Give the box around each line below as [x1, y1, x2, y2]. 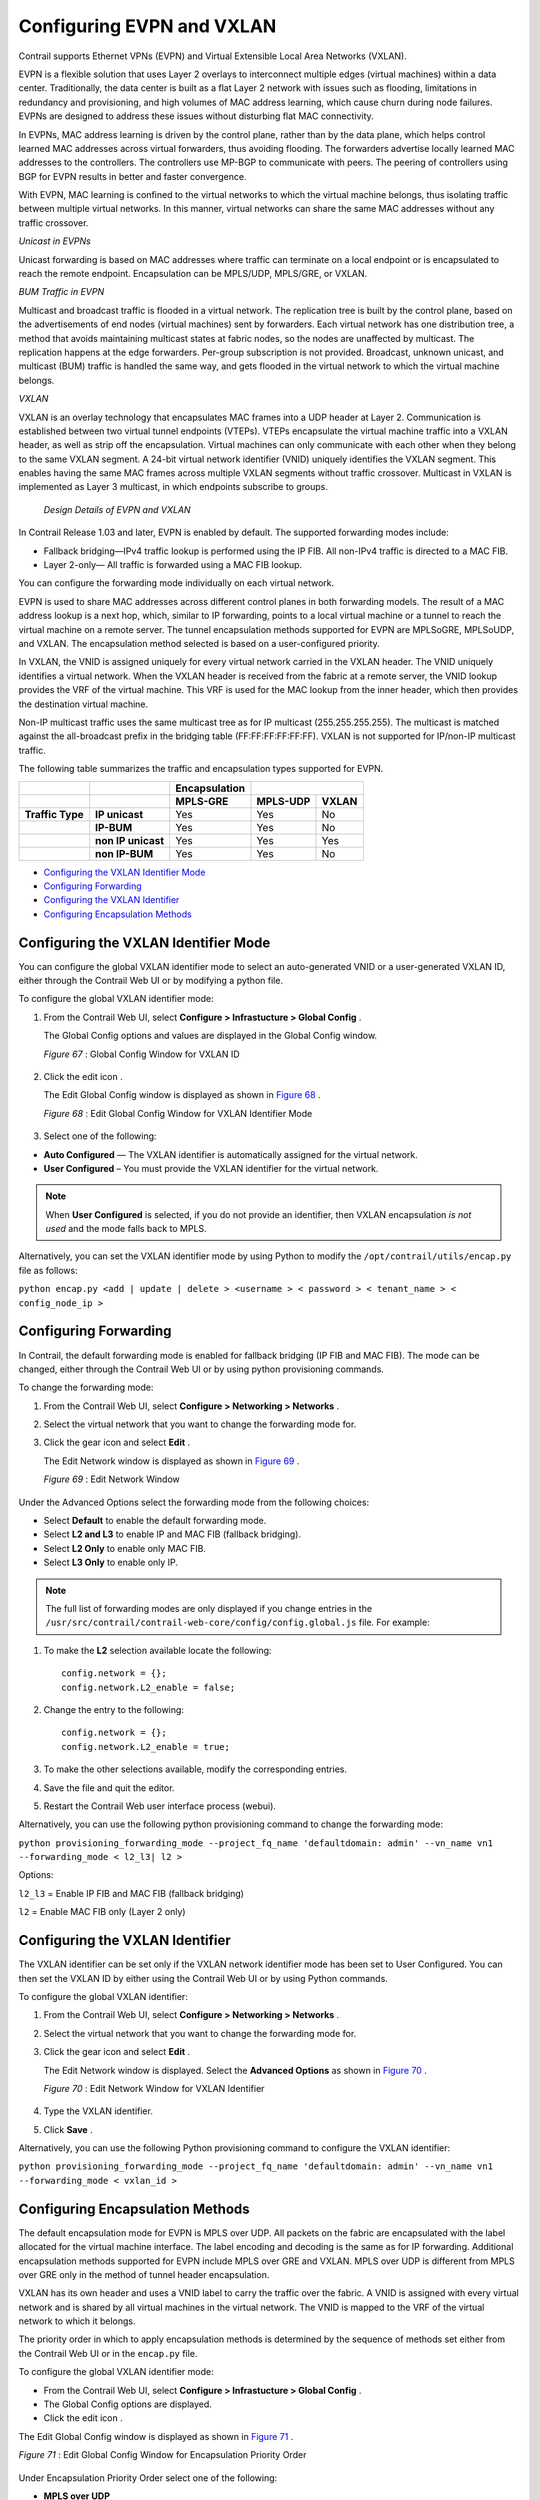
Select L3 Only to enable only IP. [43, 1556, 179, 1569]
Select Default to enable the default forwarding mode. [43, 1515, 267, 1527]
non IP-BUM [95, 846, 154, 860]
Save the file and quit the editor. [43, 1781, 175, 1794]
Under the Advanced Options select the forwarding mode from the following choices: [18, 1496, 370, 1508]
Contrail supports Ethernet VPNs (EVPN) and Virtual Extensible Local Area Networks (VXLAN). [18, 50, 407, 62]
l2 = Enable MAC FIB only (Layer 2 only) [18, 1906, 186, 1918]
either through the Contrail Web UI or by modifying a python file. [18, 974, 284, 986]
